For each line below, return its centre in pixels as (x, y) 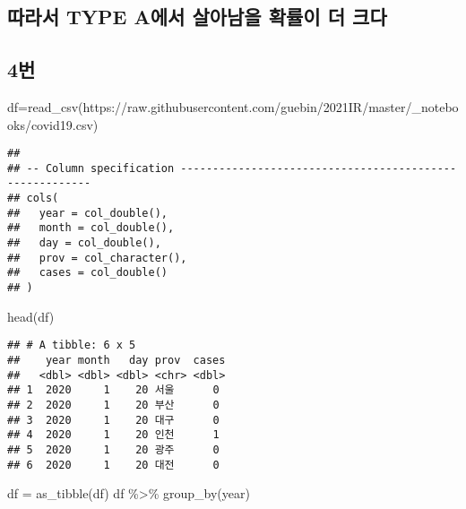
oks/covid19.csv (50, 124)
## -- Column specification (91, 168)
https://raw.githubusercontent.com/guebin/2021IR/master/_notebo (271, 106)
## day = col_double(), (84, 243)
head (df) (31, 316)
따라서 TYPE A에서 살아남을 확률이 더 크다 (197, 17)
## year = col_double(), (87, 213)
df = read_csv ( (45, 106)
